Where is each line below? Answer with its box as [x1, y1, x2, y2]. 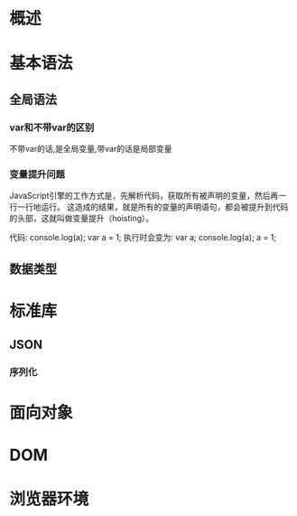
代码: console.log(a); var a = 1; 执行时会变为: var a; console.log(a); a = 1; [9, 232, 277, 243]
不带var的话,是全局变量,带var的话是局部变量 [9, 144, 172, 155]
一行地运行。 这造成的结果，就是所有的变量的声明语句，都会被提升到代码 [16, 202, 289, 212]
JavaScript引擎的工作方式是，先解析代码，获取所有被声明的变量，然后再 [9, 191, 279, 202]
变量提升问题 [9, 168, 66, 181]
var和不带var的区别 [9, 121, 95, 134]
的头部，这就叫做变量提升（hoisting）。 [9, 213, 154, 224]
